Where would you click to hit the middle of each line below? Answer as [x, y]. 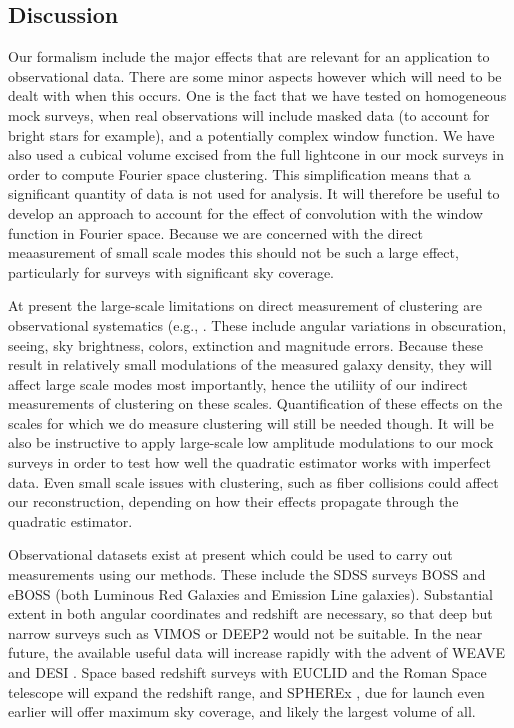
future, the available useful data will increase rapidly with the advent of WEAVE [256, 652]
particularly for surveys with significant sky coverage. [171, 271]
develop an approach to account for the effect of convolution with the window [245, 212]
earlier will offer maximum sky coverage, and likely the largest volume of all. [242, 711]
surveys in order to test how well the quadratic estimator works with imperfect [249, 462]
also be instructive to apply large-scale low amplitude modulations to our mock [251, 442]
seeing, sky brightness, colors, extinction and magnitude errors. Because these [246, 344]
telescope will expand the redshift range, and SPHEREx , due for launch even [246, 691]
